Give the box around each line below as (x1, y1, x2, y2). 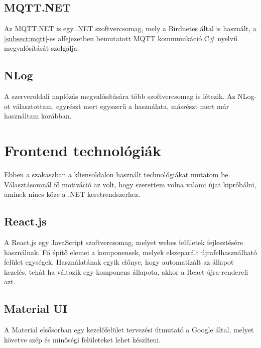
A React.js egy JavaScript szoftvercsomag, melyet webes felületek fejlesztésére (4, 237, 243, 248)
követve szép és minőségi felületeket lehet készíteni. (4, 334, 161, 344)
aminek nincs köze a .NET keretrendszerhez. (4, 189, 141, 199)
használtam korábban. (4, 110, 72, 121)
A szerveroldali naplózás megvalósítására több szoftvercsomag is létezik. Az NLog (4, 91, 254, 101)
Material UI (4, 301, 67, 316)
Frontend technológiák (4, 140, 162, 161)
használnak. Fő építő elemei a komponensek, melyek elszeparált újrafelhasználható (4, 247, 257, 257)
